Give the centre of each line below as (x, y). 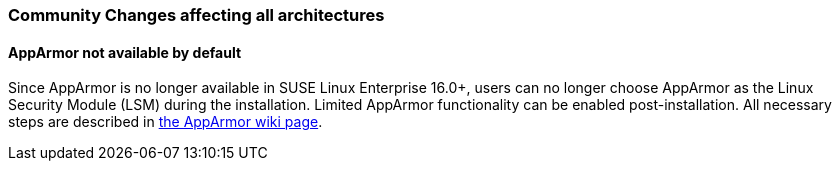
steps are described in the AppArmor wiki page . (165, 122)
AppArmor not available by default (125, 52)
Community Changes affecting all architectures (196, 15)
